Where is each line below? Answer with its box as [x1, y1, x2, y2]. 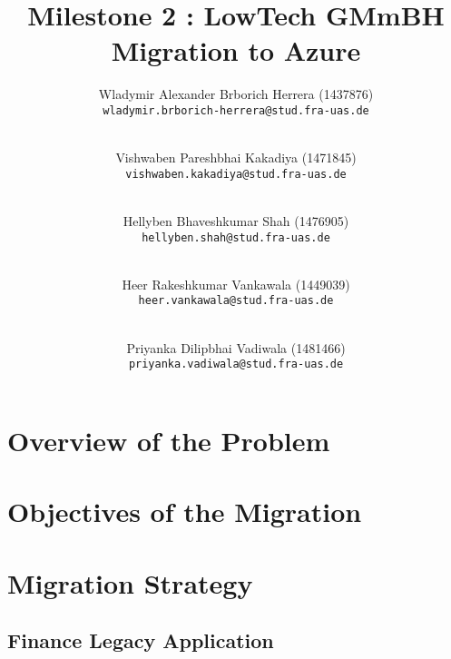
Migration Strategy [7, 564, 253, 601]
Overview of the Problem [7, 421, 330, 458]
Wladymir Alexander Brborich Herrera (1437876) [98, 84, 374, 103]
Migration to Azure [111, 32, 361, 69]
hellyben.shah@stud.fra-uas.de [142, 231, 330, 244]
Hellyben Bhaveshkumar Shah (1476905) [123, 211, 349, 230]
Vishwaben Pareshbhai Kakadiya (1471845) [115, 148, 357, 167]
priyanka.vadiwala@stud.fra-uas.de [128, 358, 344, 371]
